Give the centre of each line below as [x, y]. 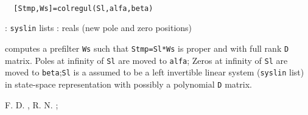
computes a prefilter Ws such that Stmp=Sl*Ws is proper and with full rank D [147, 48]
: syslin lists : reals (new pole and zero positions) [99, 28]
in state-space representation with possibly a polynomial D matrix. [128, 84]
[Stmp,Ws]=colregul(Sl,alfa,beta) [83, 8]
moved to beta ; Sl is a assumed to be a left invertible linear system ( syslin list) [155, 72]
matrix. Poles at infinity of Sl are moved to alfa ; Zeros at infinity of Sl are [146, 60]
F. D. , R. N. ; [32, 104]
